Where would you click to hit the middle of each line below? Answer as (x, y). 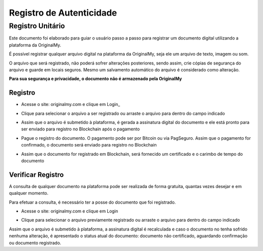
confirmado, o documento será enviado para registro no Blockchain (89, 145)
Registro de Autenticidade (63, 13)
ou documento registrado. (35, 243)
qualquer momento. (29, 193)
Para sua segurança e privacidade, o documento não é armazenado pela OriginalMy (95, 79)
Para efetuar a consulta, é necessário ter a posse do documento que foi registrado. (93, 202)
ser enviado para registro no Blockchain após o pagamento (80, 129)
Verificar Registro (37, 175)
